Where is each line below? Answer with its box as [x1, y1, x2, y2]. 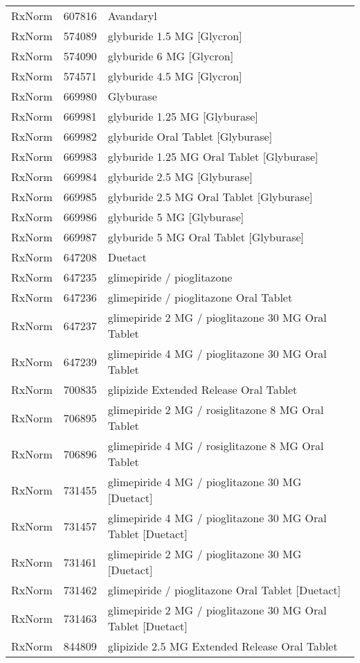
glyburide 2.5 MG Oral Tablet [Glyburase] [107, 189, 313, 205]
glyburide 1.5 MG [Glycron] [107, 28, 242, 44]
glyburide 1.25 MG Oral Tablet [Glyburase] [107, 148, 318, 164]
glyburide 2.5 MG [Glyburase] [107, 169, 253, 184]
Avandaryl [107, 8, 157, 24]
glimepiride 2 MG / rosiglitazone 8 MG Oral [107, 402, 324, 417]
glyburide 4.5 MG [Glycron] [107, 68, 242, 84]
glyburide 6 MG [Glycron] [107, 48, 234, 64]
